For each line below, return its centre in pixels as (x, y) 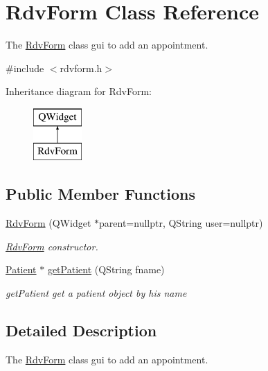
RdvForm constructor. (52, 246)
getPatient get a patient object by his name (96, 293)
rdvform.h (81, 68)
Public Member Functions (100, 194)
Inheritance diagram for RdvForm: (79, 91)
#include (25, 68)
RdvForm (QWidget (48, 223)
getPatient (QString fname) (106, 269)
